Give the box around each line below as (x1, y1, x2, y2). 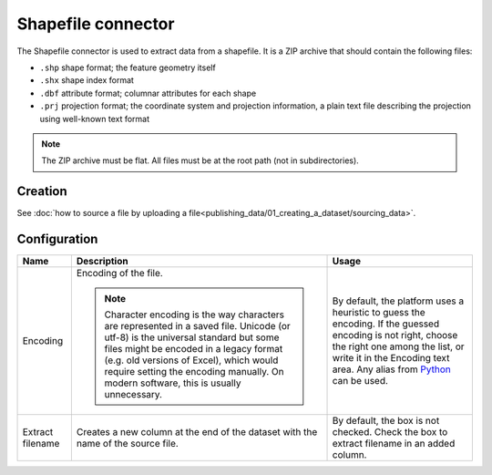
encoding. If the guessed (332, 317, 440, 330)
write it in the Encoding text (332, 352, 450, 365)
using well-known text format (39, 113, 150, 124)
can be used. (332, 375, 389, 387)
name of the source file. (76, 438, 179, 450)
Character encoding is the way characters (104, 308, 284, 321)
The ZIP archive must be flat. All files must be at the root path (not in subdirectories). (41, 155, 359, 166)
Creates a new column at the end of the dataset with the (76, 426, 318, 439)
